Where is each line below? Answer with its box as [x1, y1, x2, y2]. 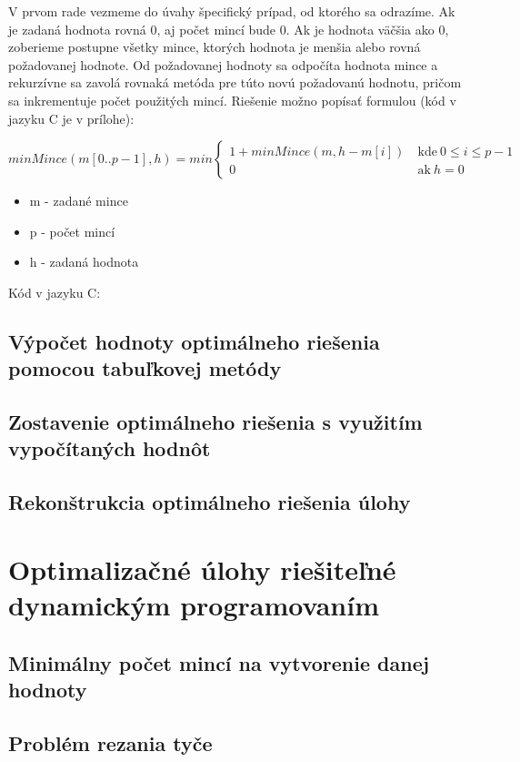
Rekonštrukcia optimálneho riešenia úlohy [8, 488, 411, 516]
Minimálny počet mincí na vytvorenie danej [8, 648, 430, 676]
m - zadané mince [29, 191, 128, 210]
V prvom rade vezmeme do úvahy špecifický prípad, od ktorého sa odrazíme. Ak [8, 2, 455, 20]
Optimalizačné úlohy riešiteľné [8, 550, 396, 587]
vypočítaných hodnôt [8, 434, 211, 462]
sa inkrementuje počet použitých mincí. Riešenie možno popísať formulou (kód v [8, 90, 456, 109]
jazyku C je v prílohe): [8, 108, 135, 127]
